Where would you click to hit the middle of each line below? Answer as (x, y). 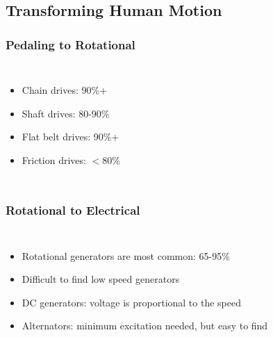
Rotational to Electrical (73, 210)
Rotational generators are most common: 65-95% (126, 255)
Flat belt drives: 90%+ (71, 137)
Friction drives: (54, 159)
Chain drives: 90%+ (65, 90)
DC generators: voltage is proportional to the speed (131, 302)
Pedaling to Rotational (71, 44)
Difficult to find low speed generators (101, 279)
